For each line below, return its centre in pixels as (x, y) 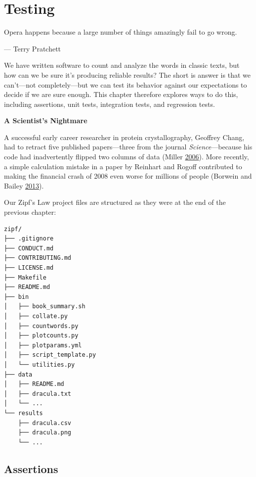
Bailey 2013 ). (24, 185)
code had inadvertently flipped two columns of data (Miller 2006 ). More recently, (127, 157)
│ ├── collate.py (36, 316)
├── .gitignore (29, 239)
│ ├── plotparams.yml (43, 345)
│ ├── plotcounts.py (41, 336)
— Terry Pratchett (33, 48)
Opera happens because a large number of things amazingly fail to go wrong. (121, 32)
